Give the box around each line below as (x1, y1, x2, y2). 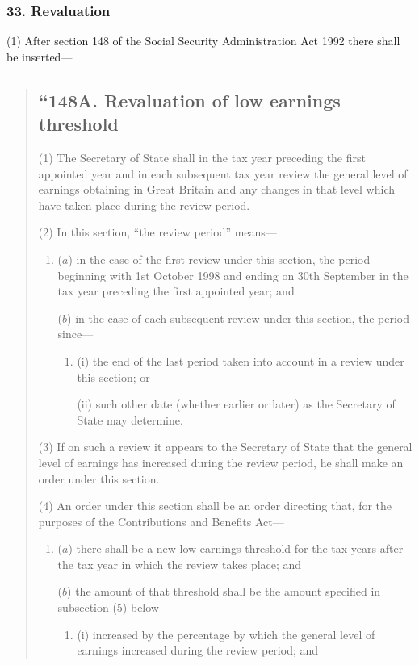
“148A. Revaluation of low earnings (38, 87, 341, 112)
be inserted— (6, 48, 73, 65)
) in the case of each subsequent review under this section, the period (67, 309, 410, 326)
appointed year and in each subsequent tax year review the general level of (38, 165, 408, 182)
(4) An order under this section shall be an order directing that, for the (38, 497, 392, 514)
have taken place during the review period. (38, 196, 250, 213)
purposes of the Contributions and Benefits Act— (38, 512, 284, 529)
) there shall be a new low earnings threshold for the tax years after (68, 540, 404, 557)
